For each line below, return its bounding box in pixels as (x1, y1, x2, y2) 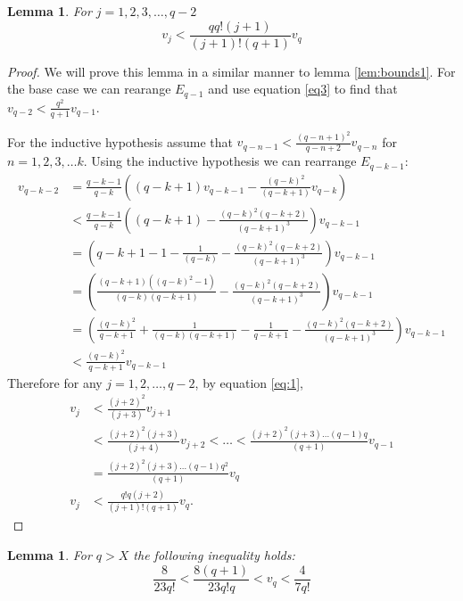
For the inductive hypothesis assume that (7, 132, 233, 151)
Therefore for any (7, 373, 103, 391)
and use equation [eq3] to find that (208, 79, 398, 98)
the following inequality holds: (133, 546, 295, 564)
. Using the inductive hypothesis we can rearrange (83, 152, 357, 170)
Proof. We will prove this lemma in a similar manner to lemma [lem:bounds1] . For (7, 62, 456, 80)
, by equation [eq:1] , (194, 373, 303, 391)
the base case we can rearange (7, 79, 171, 98)
